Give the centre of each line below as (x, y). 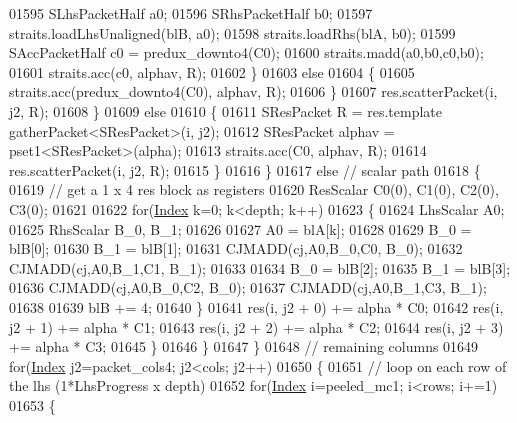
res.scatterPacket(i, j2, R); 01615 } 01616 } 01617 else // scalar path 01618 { (245, 169)
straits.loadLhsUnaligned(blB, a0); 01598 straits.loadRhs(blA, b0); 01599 (232, 32)
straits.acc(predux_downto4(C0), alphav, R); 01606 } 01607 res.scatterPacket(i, (253, 91)
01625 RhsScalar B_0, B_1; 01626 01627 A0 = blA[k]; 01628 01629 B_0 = (240, 228)
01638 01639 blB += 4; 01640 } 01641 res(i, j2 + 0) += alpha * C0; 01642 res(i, (256, 306)
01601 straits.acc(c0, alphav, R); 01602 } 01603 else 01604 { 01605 (212, 71)
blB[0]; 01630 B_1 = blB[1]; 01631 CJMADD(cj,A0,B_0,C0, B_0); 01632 (236, 248)
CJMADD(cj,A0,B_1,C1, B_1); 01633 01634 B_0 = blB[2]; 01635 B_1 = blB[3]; (260, 267)
